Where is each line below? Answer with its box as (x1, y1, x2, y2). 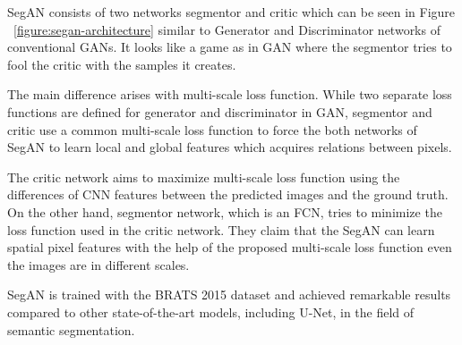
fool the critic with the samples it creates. (7, 55, 236, 73)
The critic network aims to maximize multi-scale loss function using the (7, 167, 400, 186)
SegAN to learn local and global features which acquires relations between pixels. (7, 138, 452, 156)
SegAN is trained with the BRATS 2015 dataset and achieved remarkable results (7, 285, 451, 304)
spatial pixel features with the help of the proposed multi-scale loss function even (7, 238, 452, 257)
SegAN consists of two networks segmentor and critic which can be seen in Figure (7, 3, 456, 21)
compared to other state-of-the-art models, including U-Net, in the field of (7, 302, 415, 321)
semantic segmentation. (7, 320, 135, 339)
